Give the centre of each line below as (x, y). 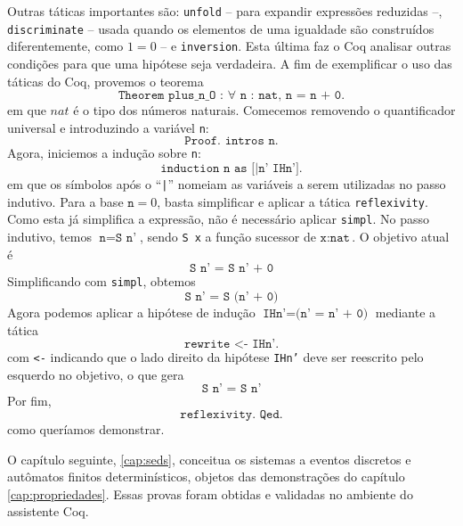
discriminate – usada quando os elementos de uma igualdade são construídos (221, 28)
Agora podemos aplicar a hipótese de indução (131, 312)
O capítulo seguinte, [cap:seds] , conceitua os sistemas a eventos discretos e (209, 459)
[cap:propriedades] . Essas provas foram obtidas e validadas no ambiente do (210, 493)
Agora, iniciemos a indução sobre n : (104, 153)
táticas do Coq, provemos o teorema (106, 81)
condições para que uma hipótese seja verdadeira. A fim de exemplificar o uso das (230, 63)
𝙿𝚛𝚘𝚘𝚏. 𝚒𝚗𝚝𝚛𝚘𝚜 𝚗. (231, 141)
